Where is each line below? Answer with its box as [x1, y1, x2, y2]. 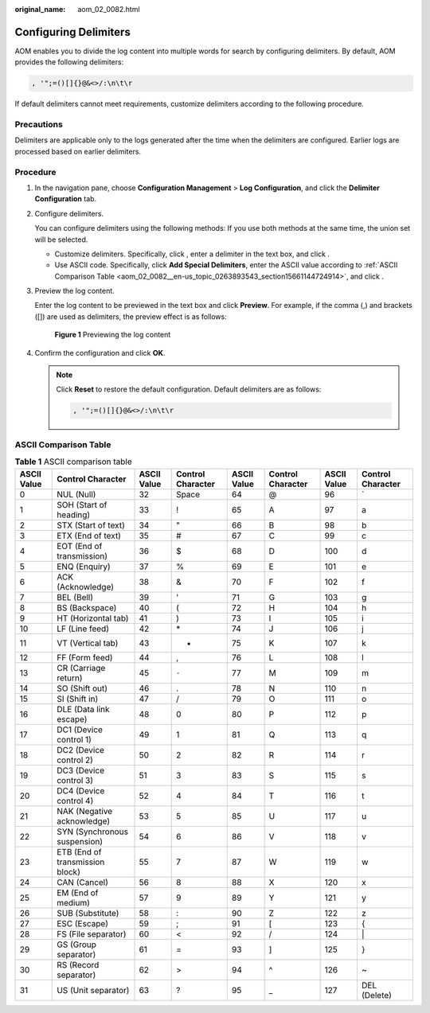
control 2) [57, 754, 93, 766]
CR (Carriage [57, 662, 106, 673]
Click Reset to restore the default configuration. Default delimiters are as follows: [56, 384, 322, 394]
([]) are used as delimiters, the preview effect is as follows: [34, 311, 227, 321]
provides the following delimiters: [14, 57, 124, 67]
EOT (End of [57, 540, 103, 551]
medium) [57, 897, 91, 908]
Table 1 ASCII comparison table [14, 456, 133, 467]
